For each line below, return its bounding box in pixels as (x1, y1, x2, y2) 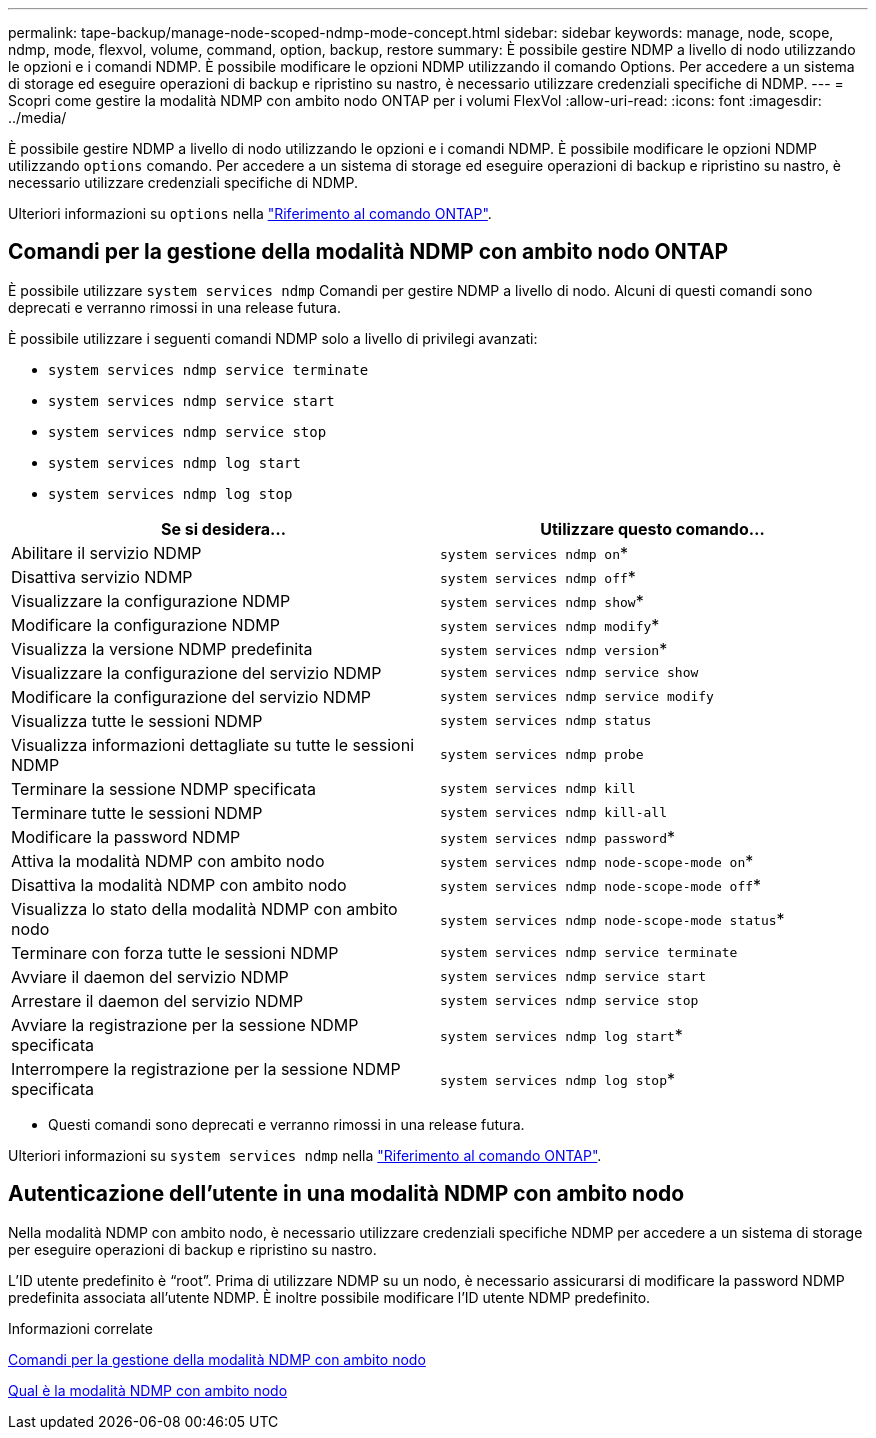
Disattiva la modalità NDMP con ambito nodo (11, 874, 347, 895)
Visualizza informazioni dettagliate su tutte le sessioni (11, 734, 415, 755)
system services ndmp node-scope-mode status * (440, 908, 785, 929)
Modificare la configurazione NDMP (11, 614, 280, 635)
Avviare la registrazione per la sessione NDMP (11, 1014, 359, 1035)
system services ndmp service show (440, 665, 699, 681)
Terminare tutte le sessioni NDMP (11, 802, 263, 823)
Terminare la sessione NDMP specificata (11, 778, 317, 799)
